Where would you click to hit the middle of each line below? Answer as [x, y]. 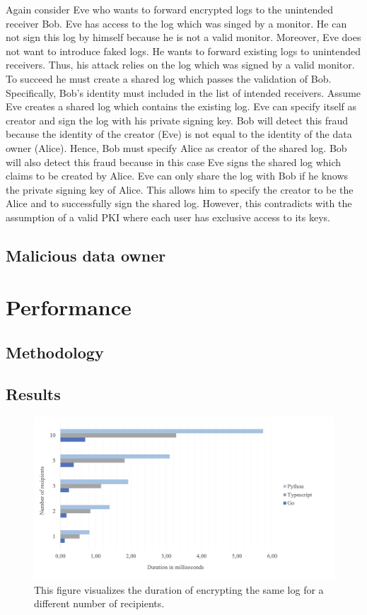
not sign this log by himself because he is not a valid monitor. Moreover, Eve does [183, 37]
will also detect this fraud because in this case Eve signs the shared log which [174, 162]
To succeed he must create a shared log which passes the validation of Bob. [169, 78]
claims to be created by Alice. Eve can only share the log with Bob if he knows [177, 176]
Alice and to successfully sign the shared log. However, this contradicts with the [179, 203]
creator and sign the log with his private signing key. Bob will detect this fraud [177, 120]
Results [33, 393]
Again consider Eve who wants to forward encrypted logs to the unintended [169, 9]
